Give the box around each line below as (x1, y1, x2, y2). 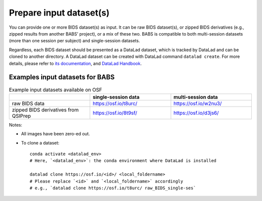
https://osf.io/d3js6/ (173, 110, 219, 116)
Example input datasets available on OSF (9, 86, 102, 93)
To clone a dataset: (21, 140, 60, 146)
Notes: (9, 122, 22, 128)
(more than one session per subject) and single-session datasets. (9, 38, 140, 44)
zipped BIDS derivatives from (12, 106, 79, 113)
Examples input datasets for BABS (9, 73, 115, 81)
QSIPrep (12, 112, 31, 119)
